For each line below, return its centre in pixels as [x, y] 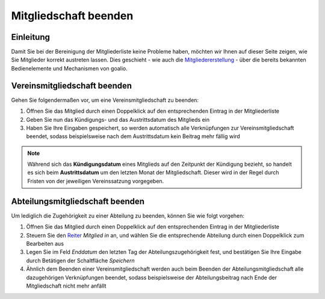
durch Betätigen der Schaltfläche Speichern [80, 260]
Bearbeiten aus [45, 244]
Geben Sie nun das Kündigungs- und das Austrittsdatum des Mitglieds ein [118, 119]
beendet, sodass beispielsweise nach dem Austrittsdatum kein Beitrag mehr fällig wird [133, 136]
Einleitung [31, 37]
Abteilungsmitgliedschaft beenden [78, 201]
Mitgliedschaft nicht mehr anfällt [66, 286]
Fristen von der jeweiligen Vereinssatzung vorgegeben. [96, 181]
